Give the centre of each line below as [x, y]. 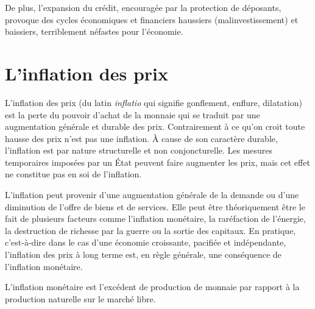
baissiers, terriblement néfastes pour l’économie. [94, 31]
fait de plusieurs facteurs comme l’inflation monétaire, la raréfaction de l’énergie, [155, 218]
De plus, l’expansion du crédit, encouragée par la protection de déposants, [143, 7]
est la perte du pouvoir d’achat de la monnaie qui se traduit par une [133, 114]
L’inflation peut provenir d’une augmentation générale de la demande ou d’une [152, 195]
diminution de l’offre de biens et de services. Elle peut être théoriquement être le [155, 206]
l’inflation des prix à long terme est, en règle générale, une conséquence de [143, 254]
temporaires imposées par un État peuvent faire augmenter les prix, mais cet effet [157, 162]
